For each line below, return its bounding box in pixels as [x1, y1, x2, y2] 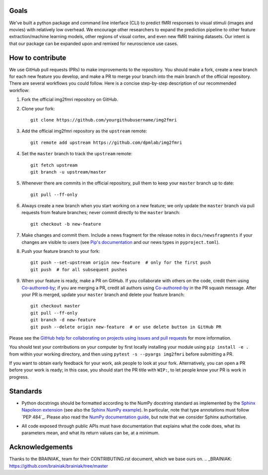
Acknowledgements [9, 443, 73, 451]
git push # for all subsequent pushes [30, 267, 128, 272]
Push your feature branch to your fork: [21, 248, 100, 254]
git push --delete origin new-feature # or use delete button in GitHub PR [30, 324, 222, 330]
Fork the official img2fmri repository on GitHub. [21, 97, 119, 103]
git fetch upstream [30, 162, 78, 168]
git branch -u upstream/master [30, 169, 107, 175]
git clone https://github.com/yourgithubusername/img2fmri [30, 117, 177, 122]
